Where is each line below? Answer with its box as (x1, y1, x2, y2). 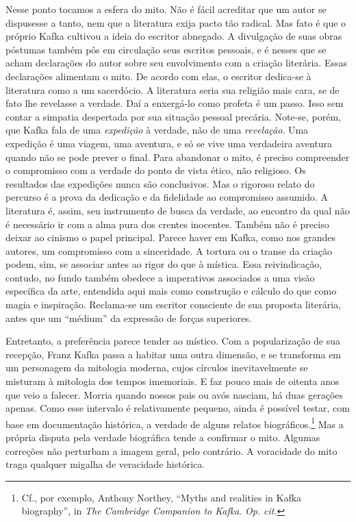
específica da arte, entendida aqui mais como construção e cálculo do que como (5, 284, 337, 298)
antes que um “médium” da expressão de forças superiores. (5, 310, 252, 325)
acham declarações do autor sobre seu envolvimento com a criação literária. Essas (5, 55, 347, 70)
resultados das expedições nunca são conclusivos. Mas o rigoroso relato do (5, 176, 315, 190)
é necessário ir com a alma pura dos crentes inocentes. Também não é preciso (5, 216, 329, 231)
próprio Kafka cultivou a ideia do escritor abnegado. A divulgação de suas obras (5, 29, 342, 43)
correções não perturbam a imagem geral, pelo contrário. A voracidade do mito (5, 443, 338, 458)
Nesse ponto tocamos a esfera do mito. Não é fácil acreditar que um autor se (5, 2, 327, 16)
